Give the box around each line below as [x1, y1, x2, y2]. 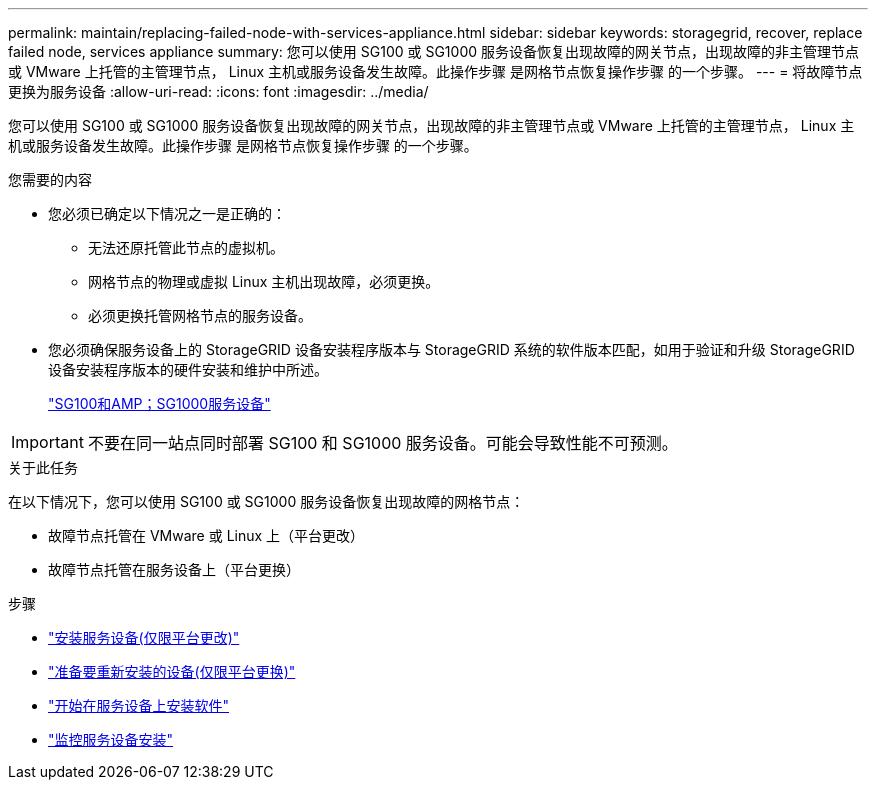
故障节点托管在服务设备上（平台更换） [48, 561, 300, 578]
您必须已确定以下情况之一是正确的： [48, 205, 286, 222]
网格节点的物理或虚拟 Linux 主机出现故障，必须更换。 [88, 273, 440, 290]
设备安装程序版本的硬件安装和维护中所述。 [48, 361, 328, 378]
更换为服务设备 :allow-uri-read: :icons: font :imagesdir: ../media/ [8, 83, 429, 100]
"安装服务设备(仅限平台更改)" [48, 629, 240, 646]
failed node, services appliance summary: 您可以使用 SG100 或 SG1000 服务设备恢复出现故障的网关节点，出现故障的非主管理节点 [8, 43, 859, 60]
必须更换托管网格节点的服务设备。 [88, 307, 312, 324]
